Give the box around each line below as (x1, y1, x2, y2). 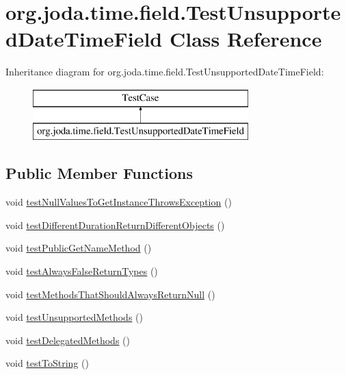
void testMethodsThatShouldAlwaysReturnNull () (5, 287, 215, 301)
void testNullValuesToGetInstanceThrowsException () (5, 195, 232, 209)
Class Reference (169, 25, 322, 53)
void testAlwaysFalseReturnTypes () (5, 264, 158, 278)
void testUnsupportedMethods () (5, 310, 143, 324)
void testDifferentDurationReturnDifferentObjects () (5, 217, 225, 232)
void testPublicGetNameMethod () (5, 241, 152, 255)
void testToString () (5, 356, 89, 370)
